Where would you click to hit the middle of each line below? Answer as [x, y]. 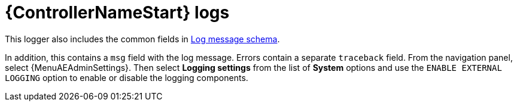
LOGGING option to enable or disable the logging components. [127, 77]
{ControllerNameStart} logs [117, 13]
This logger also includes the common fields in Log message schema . [142, 39]
